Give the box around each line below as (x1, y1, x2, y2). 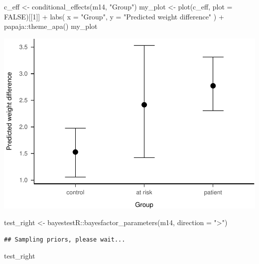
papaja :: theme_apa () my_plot (4, 21, 98, 31)
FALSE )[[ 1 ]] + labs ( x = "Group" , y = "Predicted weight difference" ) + (4, 11, 224, 21)
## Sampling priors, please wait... (4, 236, 126, 243)
